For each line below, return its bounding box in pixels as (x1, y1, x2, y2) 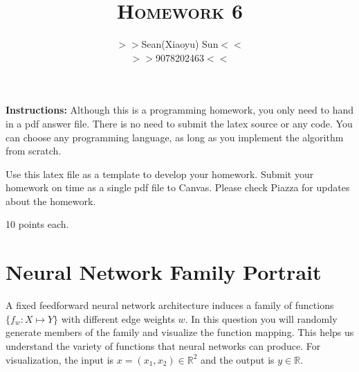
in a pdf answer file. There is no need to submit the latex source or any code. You (6, 116, 353, 130)
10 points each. (6, 217, 69, 231)
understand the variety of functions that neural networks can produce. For (6, 338, 321, 353)
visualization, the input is (6, 352, 114, 366)
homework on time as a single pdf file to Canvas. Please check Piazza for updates (6, 180, 350, 195)
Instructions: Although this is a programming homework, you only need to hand (6, 103, 354, 117)
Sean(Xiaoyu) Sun (141, 37, 219, 51)
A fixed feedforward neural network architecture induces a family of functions (6, 298, 334, 312)
